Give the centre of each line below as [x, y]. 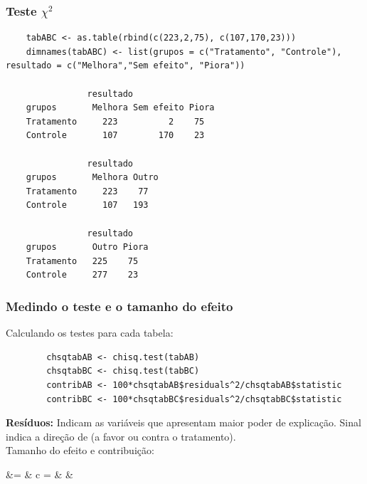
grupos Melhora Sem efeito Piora [120, 108]
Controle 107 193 [87, 205]
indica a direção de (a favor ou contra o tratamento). [121, 436]
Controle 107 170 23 [115, 136]
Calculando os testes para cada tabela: [90, 333]
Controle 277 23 [82, 275]
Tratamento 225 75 [82, 261]
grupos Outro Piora [87, 247]
